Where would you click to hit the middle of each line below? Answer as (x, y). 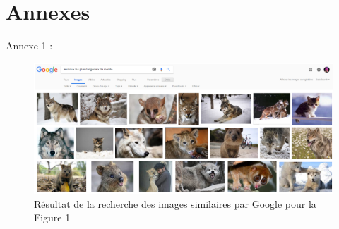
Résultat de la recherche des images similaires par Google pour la (175, 203)
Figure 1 (52, 217)
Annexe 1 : (29, 45)
